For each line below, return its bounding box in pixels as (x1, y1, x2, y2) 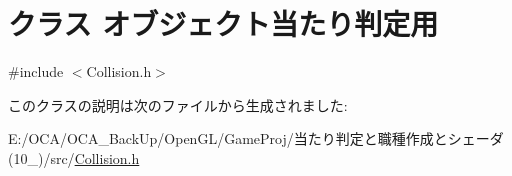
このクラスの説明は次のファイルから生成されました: (8, 94, 348, 115)
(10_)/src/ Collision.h (8, 147, 140, 168)
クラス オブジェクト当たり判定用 (8, 3, 439, 44)
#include (8, 61, 64, 82)
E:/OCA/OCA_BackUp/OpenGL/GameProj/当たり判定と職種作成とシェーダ (8, 128, 504, 149)
